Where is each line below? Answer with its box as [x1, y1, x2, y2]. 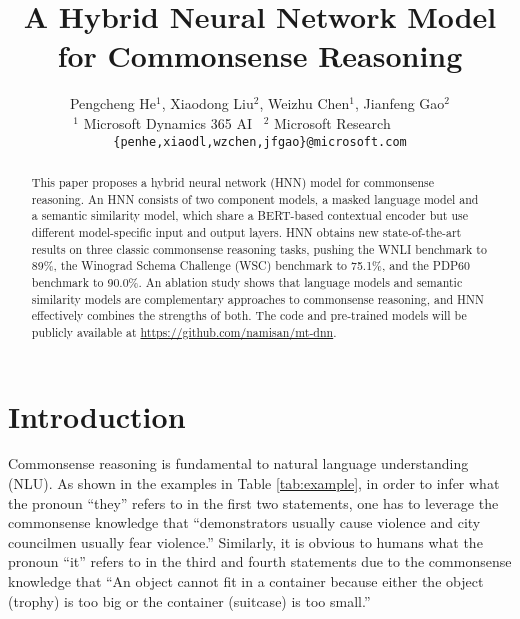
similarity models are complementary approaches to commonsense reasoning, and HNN [31, 290, 484, 307]
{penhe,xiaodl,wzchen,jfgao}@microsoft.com [113, 134, 407, 149]
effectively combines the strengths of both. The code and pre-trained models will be [31, 307, 467, 324]
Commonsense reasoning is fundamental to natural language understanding [8, 453, 469, 474]
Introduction [8, 395, 186, 436]
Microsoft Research [274, 112, 391, 133]
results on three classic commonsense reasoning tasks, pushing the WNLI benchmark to [31, 240, 487, 257]
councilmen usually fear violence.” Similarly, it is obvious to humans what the [8, 531, 483, 552]
